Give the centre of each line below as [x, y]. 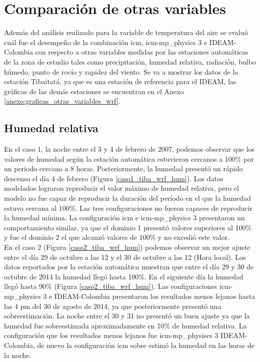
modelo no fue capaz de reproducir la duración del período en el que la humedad [127, 198]
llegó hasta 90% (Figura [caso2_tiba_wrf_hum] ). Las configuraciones [111, 286]
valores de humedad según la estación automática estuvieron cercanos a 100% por [129, 158]
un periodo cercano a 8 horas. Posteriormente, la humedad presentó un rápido [123, 168]
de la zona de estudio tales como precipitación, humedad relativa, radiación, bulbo [130, 61]
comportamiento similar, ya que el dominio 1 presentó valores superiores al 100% [128, 227]
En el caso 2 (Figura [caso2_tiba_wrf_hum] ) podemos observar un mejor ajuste [127, 247]
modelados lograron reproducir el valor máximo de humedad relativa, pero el [121, 188]
